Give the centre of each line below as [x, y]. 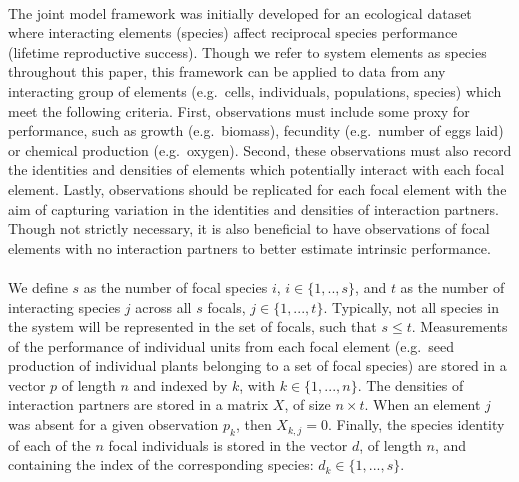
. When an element [422, 404]
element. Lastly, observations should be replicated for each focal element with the [257, 188]
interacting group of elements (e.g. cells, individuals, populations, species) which [255, 90]
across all [163, 306]
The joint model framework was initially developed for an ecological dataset [240, 12]
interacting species [64, 306]
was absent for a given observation [113, 424]
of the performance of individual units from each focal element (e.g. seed [231, 345]
